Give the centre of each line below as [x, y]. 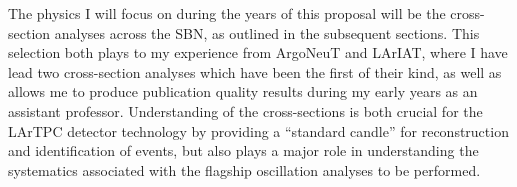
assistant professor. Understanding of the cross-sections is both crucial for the [245, 110]
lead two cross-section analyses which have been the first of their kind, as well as [255, 71]
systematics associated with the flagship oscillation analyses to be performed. [244, 169]
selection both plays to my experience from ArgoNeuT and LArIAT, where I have [258, 52]
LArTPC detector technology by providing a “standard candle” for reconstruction [258, 130]
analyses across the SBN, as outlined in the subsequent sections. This [267, 32]
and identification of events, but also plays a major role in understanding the [243, 150]
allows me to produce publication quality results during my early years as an [243, 91]
